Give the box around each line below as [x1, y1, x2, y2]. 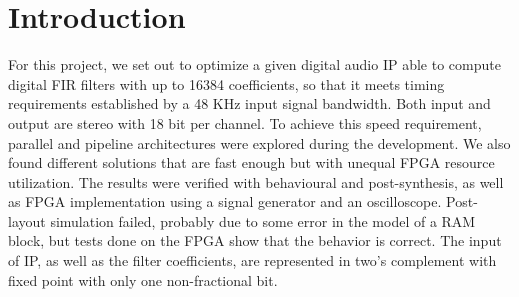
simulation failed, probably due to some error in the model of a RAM [50, 210, 476, 231]
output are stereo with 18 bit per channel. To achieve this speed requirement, [8, 112, 482, 133]
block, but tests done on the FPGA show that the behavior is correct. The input [8, 230, 502, 251]
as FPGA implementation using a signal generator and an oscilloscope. [8, 191, 442, 212]
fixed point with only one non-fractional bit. [8, 269, 278, 290]
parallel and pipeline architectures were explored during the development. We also [8, 132, 511, 153]
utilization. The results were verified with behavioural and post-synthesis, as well [8, 171, 504, 192]
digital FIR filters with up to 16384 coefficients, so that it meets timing [8, 73, 445, 94]
